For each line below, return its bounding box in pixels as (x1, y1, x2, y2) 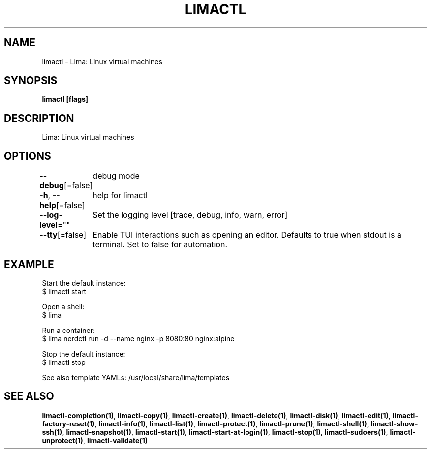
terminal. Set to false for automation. (92, 240, 228, 250)
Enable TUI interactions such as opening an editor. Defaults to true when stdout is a (92, 230, 401, 240)
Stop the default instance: (42, 349, 125, 358)
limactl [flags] (42, 95, 89, 104)
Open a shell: (42, 302, 85, 311)
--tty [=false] (39, 230, 87, 240)
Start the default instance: (42, 278, 126, 287)
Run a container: (42, 326, 95, 334)
